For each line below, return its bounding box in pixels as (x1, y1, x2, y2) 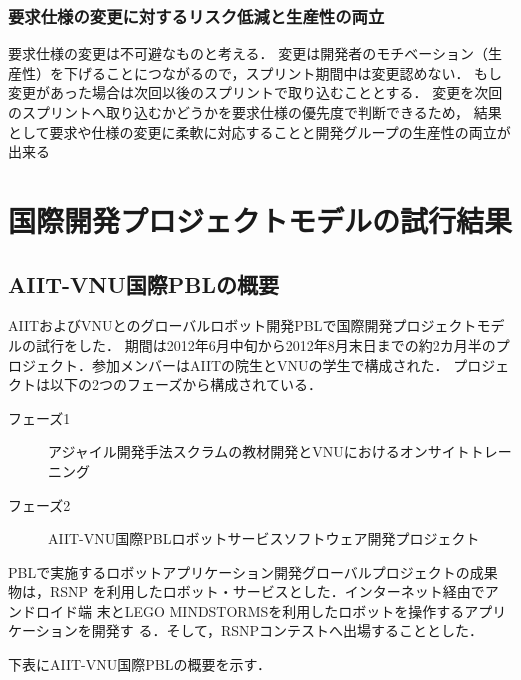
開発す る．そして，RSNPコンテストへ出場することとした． (91, 620, 484, 641)
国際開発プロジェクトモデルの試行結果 (8, 199, 513, 240)
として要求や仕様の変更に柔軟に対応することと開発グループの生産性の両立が (8, 121, 511, 142)
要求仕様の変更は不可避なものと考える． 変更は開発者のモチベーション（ (8, 43, 488, 64)
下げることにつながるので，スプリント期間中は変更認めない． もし (63, 62, 503, 83)
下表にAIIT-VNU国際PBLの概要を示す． (8, 654, 271, 675)
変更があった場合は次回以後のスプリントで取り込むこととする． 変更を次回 (8, 82, 503, 103)
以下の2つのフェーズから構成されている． (49, 374, 322, 395)
